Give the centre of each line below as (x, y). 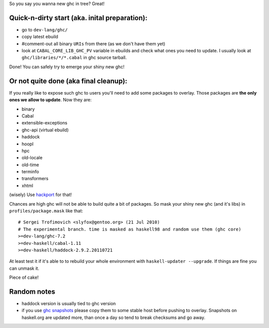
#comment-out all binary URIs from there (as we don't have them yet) (93, 44)
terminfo (30, 172)
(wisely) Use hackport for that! (41, 195)
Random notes (32, 291)
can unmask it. (24, 268)
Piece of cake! (24, 277)
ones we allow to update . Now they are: (50, 100)
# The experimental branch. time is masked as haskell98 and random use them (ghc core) (130, 229)
